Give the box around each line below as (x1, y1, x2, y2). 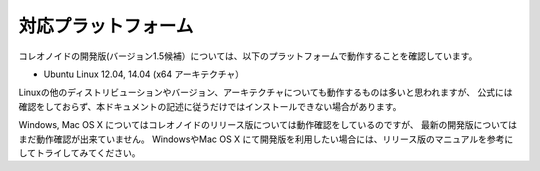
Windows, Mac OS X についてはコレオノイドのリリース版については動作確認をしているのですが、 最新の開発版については (18, 119, 517, 131)
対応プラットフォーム (18, 15, 194, 37)
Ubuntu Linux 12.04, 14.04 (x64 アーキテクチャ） (43, 68, 245, 80)
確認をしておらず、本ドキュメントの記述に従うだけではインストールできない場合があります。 (18, 100, 402, 112)
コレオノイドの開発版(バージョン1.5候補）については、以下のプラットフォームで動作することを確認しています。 (18, 50, 478, 62)
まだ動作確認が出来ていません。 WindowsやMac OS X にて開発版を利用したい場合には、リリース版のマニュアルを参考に (18, 133, 514, 145)
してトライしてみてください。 (18, 146, 141, 159)
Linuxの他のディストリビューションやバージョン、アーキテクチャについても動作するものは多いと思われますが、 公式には (18, 86, 513, 99)
